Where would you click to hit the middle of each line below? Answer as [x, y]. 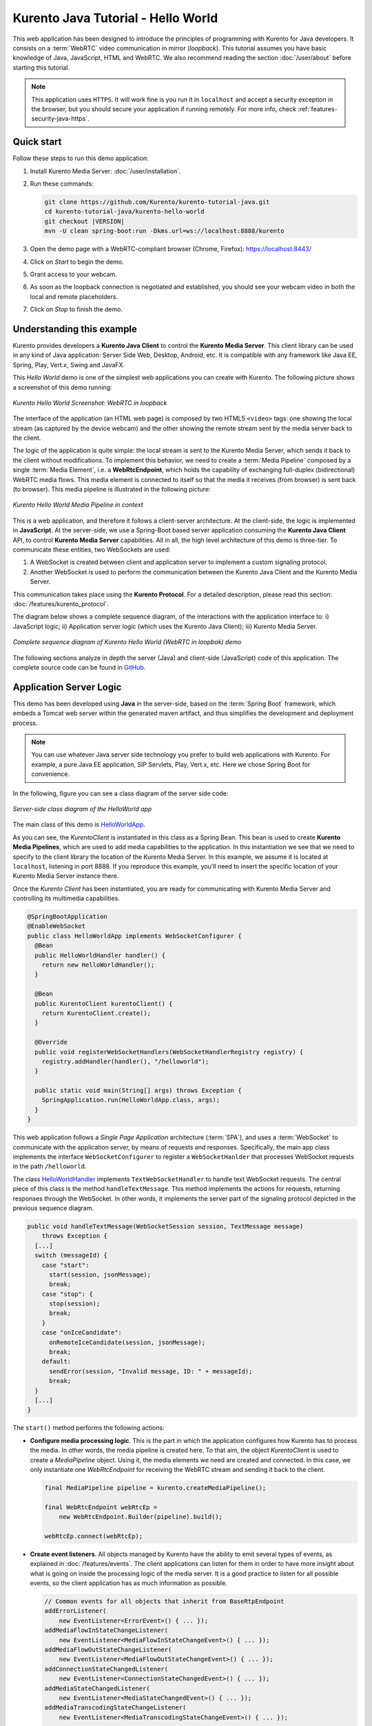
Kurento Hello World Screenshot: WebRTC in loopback [90, 403]
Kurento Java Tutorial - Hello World [115, 18]
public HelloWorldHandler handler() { [100, 955]
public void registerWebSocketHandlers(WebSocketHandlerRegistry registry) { [169, 1052]
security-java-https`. [60, 119]
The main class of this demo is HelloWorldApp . [79, 824]
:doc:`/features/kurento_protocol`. [61, 603]
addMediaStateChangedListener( [97, 1688]
